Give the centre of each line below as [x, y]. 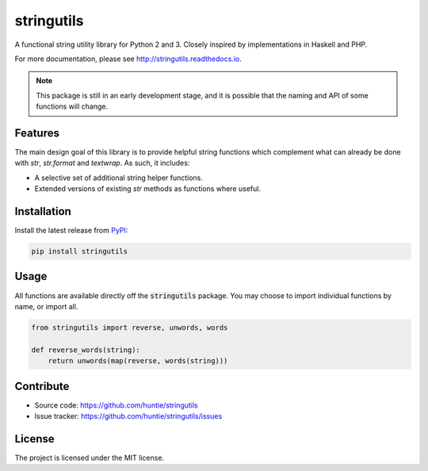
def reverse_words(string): [86, 350]
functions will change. [72, 106]
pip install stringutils [80, 251]
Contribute [42, 386]
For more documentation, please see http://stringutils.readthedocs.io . [128, 59]
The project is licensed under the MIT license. [90, 458]
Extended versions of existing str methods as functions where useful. [148, 189]
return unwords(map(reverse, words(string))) [138, 361]
